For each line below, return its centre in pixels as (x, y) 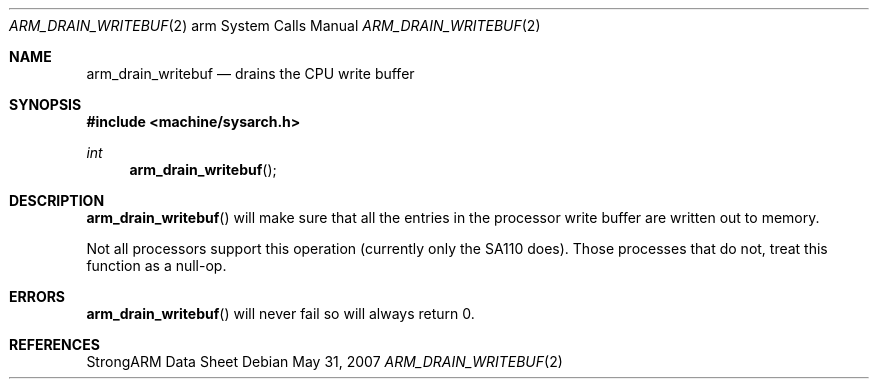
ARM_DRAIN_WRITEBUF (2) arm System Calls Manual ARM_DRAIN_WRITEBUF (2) (275, 25)
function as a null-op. (156, 265)
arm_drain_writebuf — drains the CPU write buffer (250, 73)
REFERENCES (54, 344)
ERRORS (37, 296)
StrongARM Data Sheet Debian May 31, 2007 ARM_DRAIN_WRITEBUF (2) (324, 361)
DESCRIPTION (57, 200)
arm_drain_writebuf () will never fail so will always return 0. (280, 313)
